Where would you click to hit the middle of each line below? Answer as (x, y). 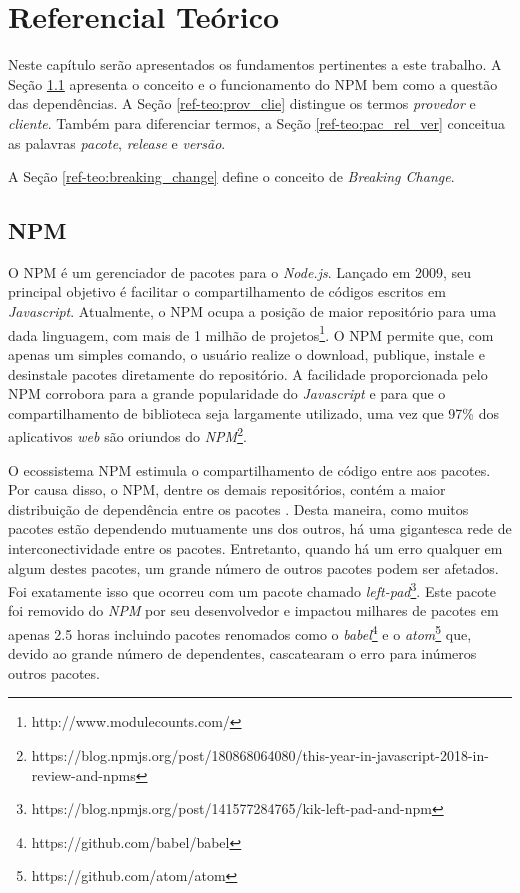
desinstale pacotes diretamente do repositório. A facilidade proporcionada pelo (248, 373)
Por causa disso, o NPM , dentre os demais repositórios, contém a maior (227, 489)
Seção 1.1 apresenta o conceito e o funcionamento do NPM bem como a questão (253, 83)
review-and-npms (83, 774)
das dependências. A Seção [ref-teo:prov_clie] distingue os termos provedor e (242, 103)
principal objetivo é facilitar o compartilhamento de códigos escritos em (227, 291)
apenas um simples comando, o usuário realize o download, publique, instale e (246, 353)
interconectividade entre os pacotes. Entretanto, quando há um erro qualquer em (255, 547)
